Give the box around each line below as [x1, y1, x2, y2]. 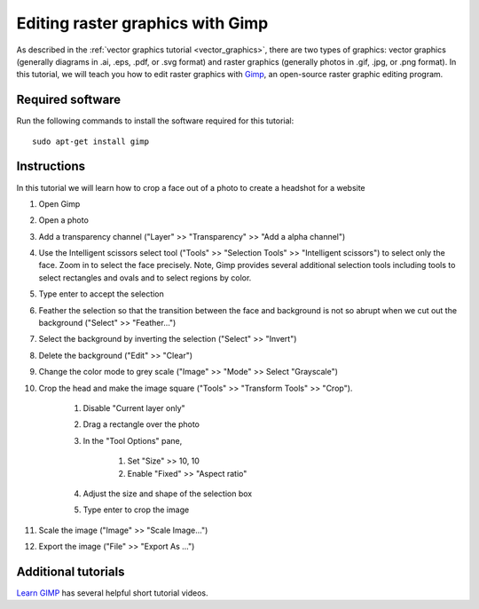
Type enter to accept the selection [38, 289, 164, 299]
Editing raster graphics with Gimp [16, 13, 269, 33]
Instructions [16, 159, 86, 174]
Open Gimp [38, 198, 81, 209]
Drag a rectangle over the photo [82, 419, 200, 430]
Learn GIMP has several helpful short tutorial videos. [16, 588, 208, 598]
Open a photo [38, 215, 89, 225]
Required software [16, 92, 122, 107]
